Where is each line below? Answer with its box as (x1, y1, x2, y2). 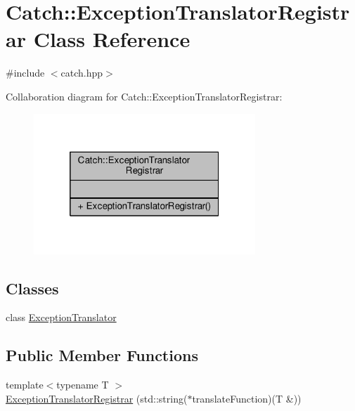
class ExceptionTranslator (6, 310, 117, 325)
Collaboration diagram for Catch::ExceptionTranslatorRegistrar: (6, 89, 283, 103)
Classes (6, 277, 59, 299)
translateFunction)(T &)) (192, 391, 302, 405)
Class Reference (33, 25, 191, 53)
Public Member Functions (6, 344, 198, 366)
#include (6, 65, 45, 80)
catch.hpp (60, 65, 103, 80)
